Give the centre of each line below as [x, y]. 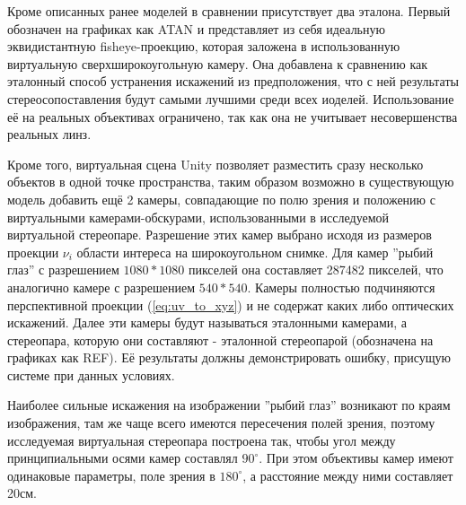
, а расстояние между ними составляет [348, 475]
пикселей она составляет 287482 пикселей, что [316, 270]
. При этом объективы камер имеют [356, 458]
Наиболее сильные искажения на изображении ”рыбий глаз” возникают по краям [229, 405]
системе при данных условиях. [91, 374]
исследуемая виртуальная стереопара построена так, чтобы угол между [202, 440]
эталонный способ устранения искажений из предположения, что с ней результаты [233, 81]
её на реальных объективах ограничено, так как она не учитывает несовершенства [233, 116]
